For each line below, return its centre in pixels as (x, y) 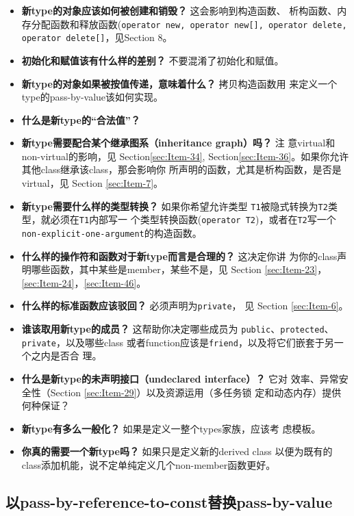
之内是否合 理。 (66, 356)
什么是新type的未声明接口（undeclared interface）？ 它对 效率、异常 (180, 378)
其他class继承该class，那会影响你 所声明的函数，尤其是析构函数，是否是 (181, 169)
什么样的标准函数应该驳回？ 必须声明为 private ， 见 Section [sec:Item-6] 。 (185, 306)
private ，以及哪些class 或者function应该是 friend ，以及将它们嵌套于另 (178, 342)
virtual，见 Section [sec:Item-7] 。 (92, 183)
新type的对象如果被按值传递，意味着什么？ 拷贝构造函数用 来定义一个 (179, 83)
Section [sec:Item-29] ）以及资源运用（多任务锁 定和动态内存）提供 (196, 392)
